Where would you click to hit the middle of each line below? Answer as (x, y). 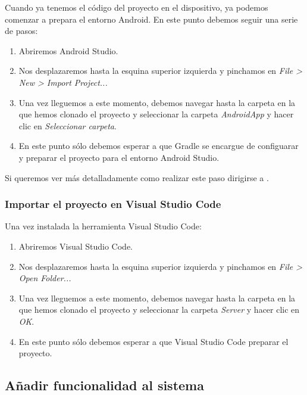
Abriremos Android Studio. (68, 50)
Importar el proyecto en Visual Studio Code (113, 204)
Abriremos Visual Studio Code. (76, 246)
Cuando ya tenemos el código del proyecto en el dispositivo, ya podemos (137, 7)
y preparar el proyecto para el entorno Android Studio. (119, 157)
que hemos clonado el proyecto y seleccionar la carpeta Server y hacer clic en (159, 310)
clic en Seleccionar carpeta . (68, 125)
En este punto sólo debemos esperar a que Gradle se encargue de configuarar (159, 146)
